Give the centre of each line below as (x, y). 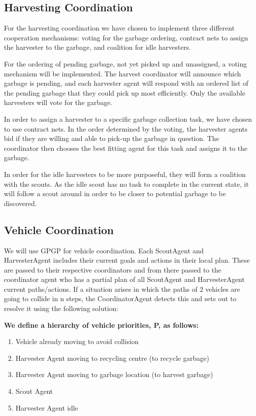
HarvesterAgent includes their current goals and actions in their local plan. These (127, 260)
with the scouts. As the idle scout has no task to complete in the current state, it (127, 184)
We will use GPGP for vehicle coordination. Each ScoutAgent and (104, 250)
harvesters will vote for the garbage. (58, 102)
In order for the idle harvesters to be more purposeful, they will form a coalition (125, 174)
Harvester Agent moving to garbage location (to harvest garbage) (114, 374)
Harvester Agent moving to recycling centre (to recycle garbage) (112, 358)
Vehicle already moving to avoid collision (77, 341)
